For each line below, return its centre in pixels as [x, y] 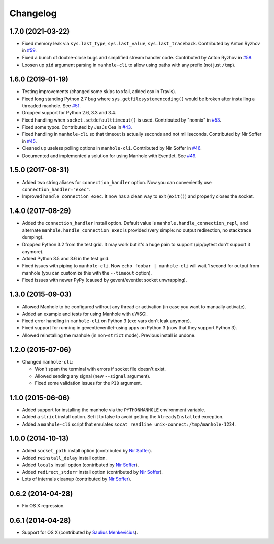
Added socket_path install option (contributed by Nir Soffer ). [87, 450]
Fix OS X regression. [44, 505]
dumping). [33, 237]
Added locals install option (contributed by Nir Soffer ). [80, 465]
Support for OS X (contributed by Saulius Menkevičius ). [80, 532]
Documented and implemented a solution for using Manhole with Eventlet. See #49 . [110, 156]
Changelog [33, 13]
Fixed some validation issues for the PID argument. [88, 383]
